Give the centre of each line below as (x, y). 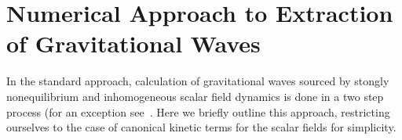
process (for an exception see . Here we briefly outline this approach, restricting (198, 111)
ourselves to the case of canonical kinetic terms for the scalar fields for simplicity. (201, 127)
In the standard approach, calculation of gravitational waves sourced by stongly (198, 81)
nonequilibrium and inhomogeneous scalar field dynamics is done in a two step (195, 96)
